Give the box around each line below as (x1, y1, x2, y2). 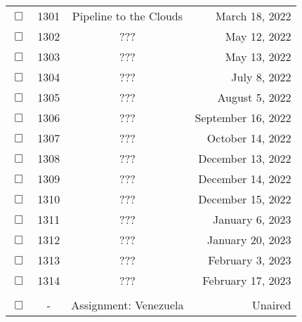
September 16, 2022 (195, 109, 291, 126)
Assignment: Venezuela (71, 297, 184, 313)
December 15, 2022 (198, 191, 291, 207)
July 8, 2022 (231, 69, 291, 85)
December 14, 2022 (198, 170, 291, 187)
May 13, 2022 (225, 48, 291, 65)
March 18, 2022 (215, 8, 291, 24)
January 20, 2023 (207, 232, 291, 248)
